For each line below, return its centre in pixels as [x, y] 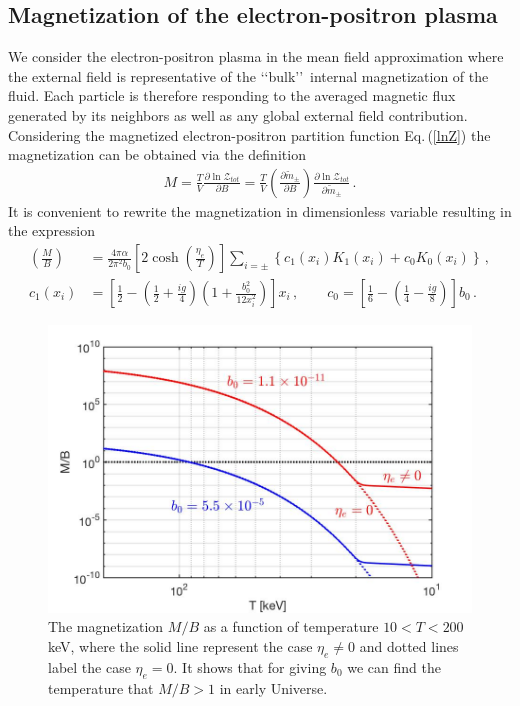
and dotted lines [409, 645]
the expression [51, 230]
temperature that [101, 687]
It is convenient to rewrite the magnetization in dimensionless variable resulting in [260, 210]
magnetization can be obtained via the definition [157, 154]
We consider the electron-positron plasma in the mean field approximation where [256, 56]
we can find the [394, 666]
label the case [89, 666]
